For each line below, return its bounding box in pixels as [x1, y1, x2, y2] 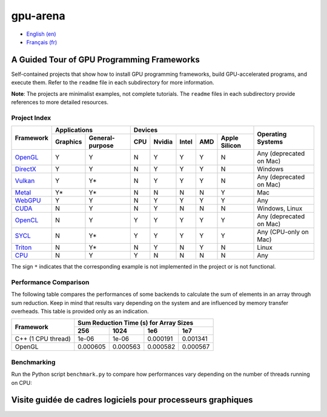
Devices [133, 126, 158, 135]
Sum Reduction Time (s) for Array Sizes [78, 319, 194, 327]
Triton [15, 243, 32, 252]
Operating [257, 130, 287, 138]
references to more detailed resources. [11, 99, 109, 106]
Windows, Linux [257, 204, 303, 213]
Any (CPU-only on [257, 228, 309, 236]
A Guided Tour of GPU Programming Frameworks [11, 55, 200, 65]
